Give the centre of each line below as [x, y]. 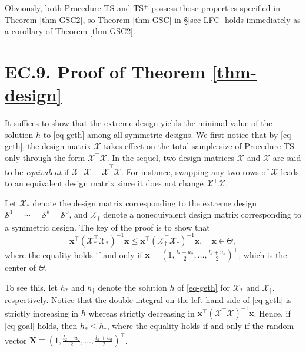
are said [287, 158]
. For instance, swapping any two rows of [195, 171]
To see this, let [31, 287]
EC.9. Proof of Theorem [105, 71]
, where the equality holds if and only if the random [200, 326]
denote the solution [132, 287]
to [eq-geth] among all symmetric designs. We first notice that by [161, 134]
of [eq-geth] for [204, 287]
